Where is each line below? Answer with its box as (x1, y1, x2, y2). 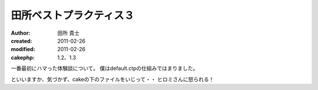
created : (11, 37, 32, 44)
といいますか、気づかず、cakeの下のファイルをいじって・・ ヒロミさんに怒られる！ (11, 75, 214, 82)
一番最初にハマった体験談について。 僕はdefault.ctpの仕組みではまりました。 (11, 65, 198, 72)
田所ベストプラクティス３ (11, 9, 135, 22)
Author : (11, 29, 31, 36)
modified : (11, 46, 35, 53)
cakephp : (11, 54, 35, 61)
